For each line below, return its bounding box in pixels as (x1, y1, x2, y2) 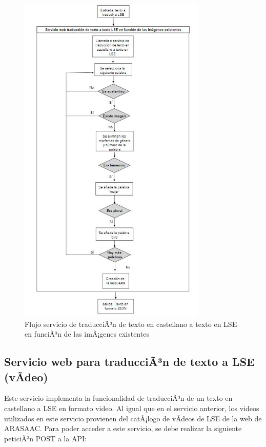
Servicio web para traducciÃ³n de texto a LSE (4, 354, 255, 370)
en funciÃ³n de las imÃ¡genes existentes (25, 328, 149, 339)
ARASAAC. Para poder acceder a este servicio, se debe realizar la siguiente (4, 423, 242, 434)
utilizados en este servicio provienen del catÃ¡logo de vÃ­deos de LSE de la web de (4, 413, 262, 423)
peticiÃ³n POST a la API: (4, 433, 87, 443)
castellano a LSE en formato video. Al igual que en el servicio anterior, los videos (4, 402, 259, 413)
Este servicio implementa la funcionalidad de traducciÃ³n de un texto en (4, 393, 233, 403)
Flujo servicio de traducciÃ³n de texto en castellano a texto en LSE (25, 318, 237, 329)
